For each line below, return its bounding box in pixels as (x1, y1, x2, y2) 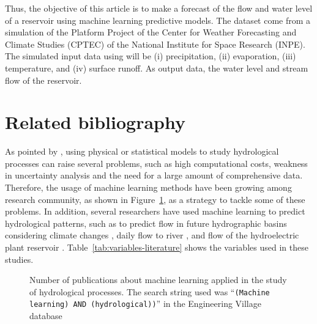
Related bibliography (5, 109, 185, 134)
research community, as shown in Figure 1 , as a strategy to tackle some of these (5, 193, 305, 205)
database (29, 309, 62, 322)
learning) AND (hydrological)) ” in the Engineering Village (29, 297, 261, 310)
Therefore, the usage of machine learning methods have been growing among (5, 181, 292, 194)
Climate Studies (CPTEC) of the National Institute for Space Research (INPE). (5, 37, 305, 50)
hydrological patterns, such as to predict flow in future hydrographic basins (5, 216, 287, 229)
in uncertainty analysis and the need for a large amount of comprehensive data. (5, 169, 303, 182)
